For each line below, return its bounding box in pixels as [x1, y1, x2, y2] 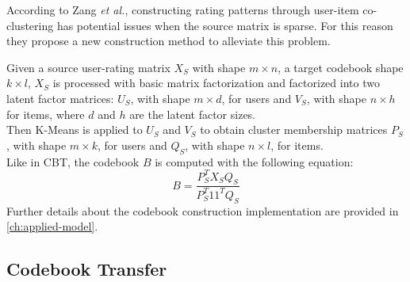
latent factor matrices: [6, 90, 114, 106]
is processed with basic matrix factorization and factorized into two [52, 74, 380, 91]
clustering [6, 17, 54, 33]
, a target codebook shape [278, 59, 404, 75]
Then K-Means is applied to [6, 121, 143, 138]
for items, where [6, 105, 85, 122]
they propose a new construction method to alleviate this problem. [6, 32, 331, 49]
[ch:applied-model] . [6, 218, 98, 234]
